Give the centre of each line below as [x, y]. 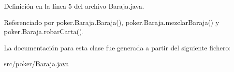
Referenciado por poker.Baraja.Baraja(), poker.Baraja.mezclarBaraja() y [112, 22]
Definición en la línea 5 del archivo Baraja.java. [74, 6]
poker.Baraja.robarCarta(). [44, 31]
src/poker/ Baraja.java [37, 64]
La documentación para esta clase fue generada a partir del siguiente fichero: [117, 47]
